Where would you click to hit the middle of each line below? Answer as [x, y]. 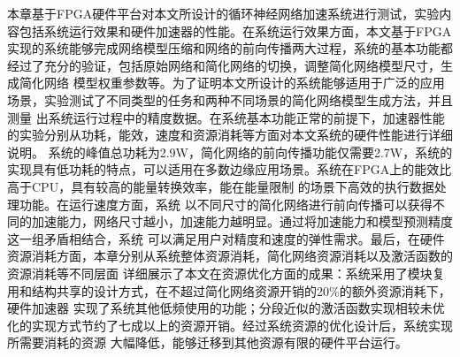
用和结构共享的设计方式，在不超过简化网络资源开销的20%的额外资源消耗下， [229, 290]
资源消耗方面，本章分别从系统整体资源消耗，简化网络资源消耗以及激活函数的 [230, 256]
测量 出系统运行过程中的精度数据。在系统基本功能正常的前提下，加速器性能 [226, 117]
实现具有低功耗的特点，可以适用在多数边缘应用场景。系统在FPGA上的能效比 [230, 169]
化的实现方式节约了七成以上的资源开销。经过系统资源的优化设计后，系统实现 [230, 325]
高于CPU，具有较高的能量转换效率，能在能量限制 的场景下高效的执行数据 [221, 186]
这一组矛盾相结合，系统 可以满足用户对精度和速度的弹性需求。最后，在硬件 [226, 238]
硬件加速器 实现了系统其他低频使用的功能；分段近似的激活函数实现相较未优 [226, 308]
